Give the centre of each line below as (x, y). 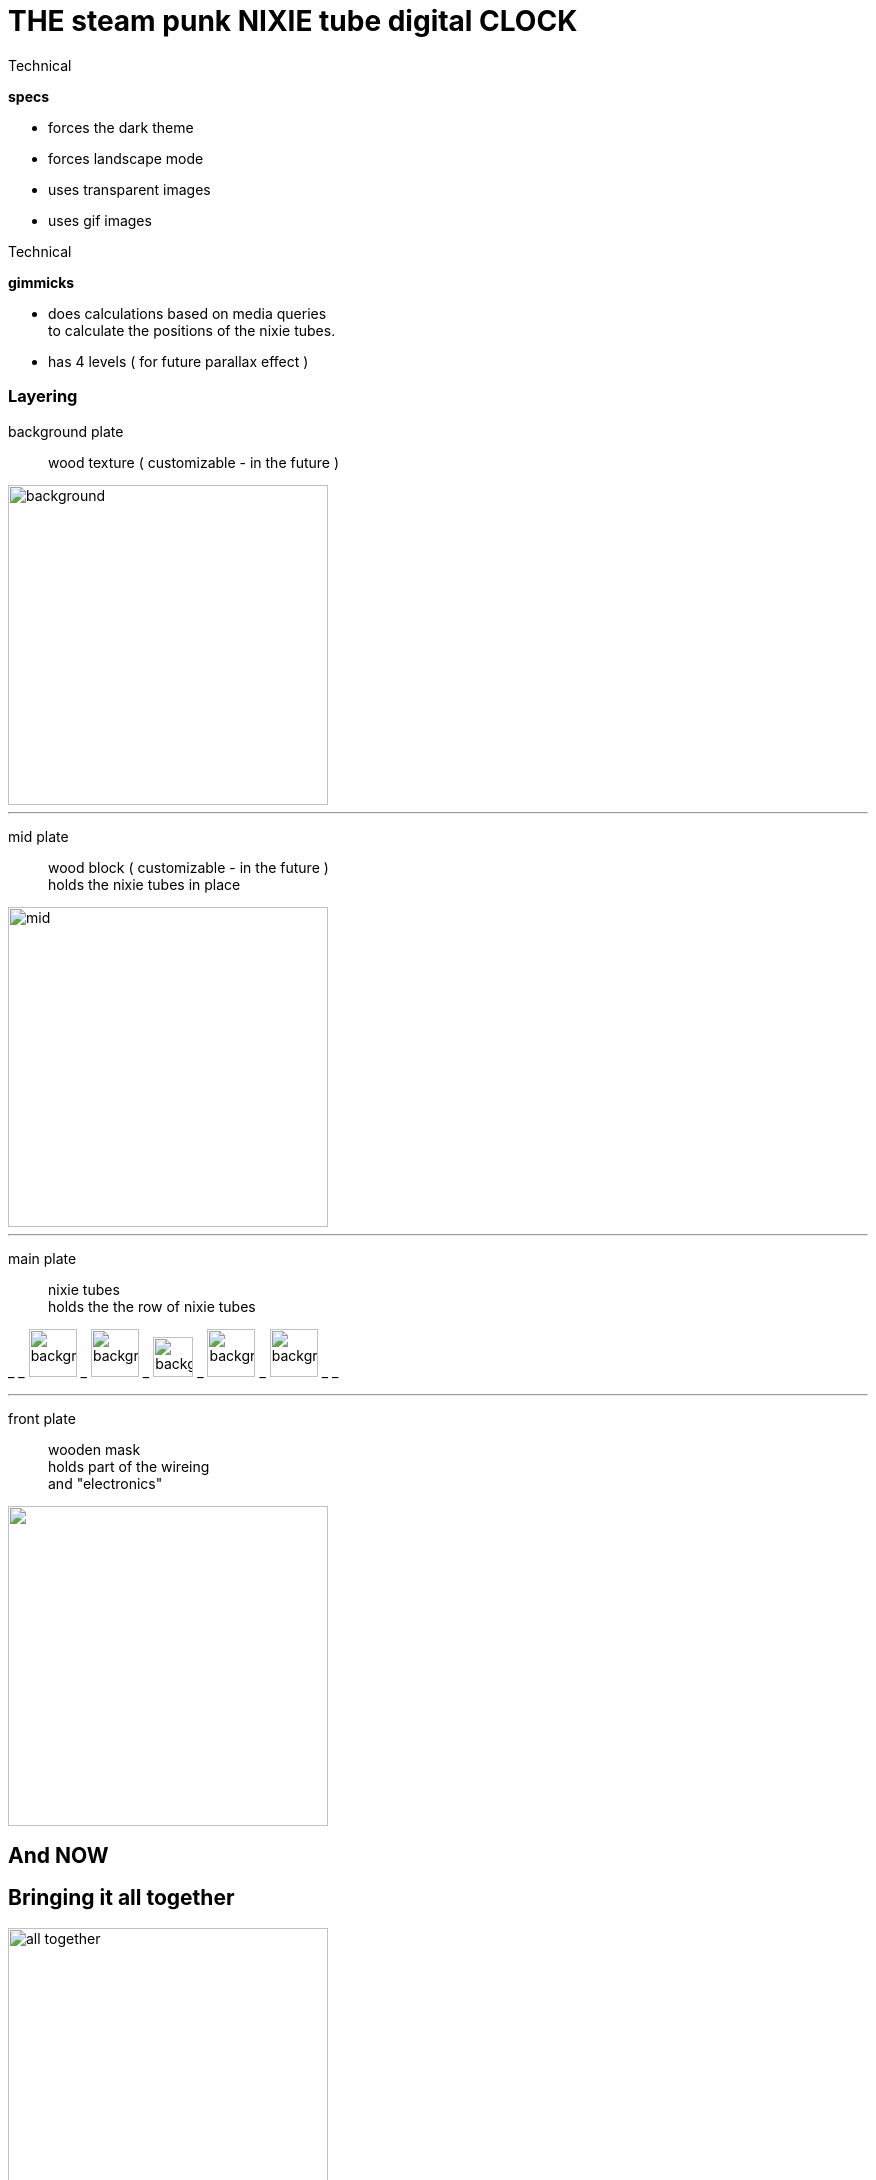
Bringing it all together (121, 1898)
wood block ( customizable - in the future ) (188, 867)
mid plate (38, 836)
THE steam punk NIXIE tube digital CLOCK (293, 21)
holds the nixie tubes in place (144, 884)
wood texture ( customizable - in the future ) (194, 462)
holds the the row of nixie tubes (152, 1306)
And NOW (58, 1855)
